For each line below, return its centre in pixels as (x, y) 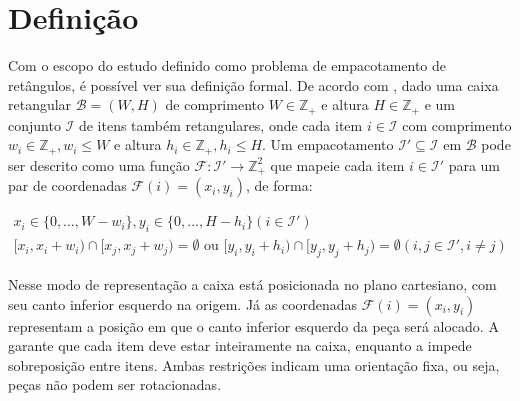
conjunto (34, 124)
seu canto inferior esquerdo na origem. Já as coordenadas (183, 303)
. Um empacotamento (328, 144)
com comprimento (457, 124)
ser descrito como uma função (99, 164)
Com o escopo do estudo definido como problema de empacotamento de (227, 65)
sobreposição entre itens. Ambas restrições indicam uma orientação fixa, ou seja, (254, 364)
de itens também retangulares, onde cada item (220, 124)
